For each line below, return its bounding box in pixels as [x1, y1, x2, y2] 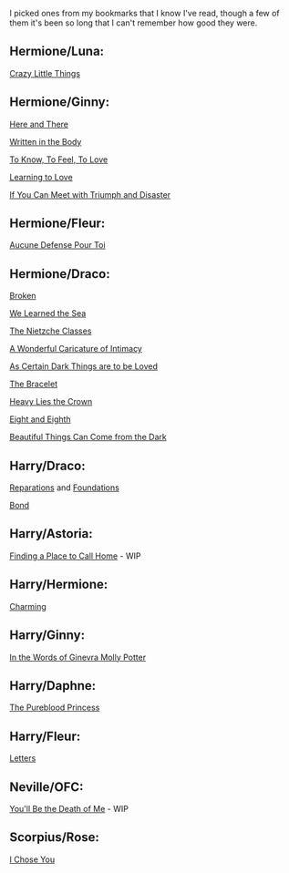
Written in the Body [9, 136, 82, 147]
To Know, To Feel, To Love [9, 154, 108, 165]
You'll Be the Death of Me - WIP [9, 803, 129, 814]
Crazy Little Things [9, 67, 80, 78]
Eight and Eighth [9, 414, 71, 425]
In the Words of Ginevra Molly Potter [9, 652, 147, 662]
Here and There [9, 118, 69, 129]
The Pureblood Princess [9, 702, 100, 714]
